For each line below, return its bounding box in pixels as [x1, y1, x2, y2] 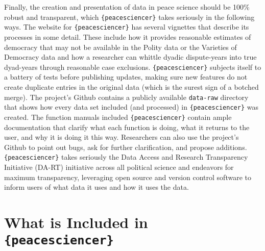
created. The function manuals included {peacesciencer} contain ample [4, 111, 232, 122]
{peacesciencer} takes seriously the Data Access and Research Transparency [4, 152, 248, 162]
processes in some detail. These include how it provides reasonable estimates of [4, 31, 251, 42]
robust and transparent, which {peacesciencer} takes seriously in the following [4, 11, 255, 22]
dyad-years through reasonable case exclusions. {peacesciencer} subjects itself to [4, 61, 261, 72]
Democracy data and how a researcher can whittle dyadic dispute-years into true [4, 52, 257, 62]
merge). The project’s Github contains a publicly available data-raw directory [4, 91, 249, 102]
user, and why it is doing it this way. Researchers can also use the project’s [4, 132, 239, 142]
